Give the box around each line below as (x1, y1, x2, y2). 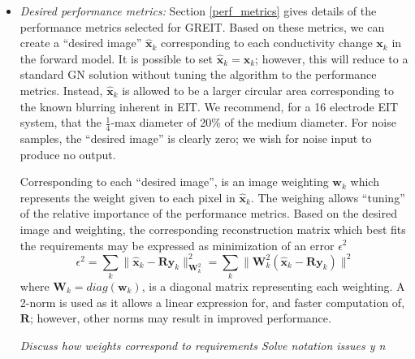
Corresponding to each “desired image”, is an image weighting (19, 173, 329, 190)
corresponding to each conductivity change (160, 34, 373, 51)
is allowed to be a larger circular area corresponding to (122, 81, 395, 98)
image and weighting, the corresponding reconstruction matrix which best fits (19, 220, 406, 237)
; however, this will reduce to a (255, 50, 409, 67)
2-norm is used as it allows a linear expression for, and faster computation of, (19, 293, 405, 310)
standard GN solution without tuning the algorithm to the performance (19, 66, 377, 83)
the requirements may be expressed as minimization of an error (19, 236, 335, 253)
